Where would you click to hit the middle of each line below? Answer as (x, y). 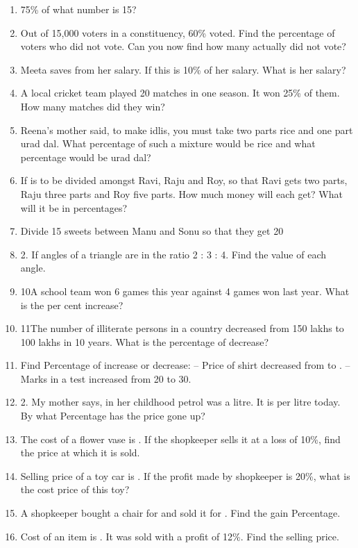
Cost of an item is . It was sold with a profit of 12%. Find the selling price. (180, 536)
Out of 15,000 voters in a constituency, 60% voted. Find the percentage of (178, 32)
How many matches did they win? (93, 106)
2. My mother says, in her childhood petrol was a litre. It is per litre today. (180, 402)
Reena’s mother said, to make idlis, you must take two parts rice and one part (187, 130)
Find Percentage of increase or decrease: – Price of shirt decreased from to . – (185, 365)
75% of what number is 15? (78, 9)
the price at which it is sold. (80, 452)
